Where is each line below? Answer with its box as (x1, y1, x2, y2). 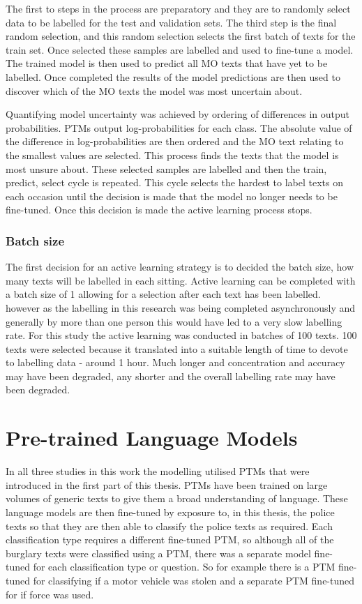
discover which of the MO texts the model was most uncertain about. (6, 83, 303, 98)
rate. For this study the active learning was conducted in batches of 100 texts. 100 (6, 328, 357, 342)
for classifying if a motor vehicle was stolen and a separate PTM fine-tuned (33, 573, 355, 587)
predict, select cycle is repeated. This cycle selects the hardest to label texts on (6, 175, 343, 190)
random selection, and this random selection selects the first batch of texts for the (6, 29, 356, 43)
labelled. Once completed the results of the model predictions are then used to (6, 69, 340, 84)
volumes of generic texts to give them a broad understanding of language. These (6, 491, 348, 506)
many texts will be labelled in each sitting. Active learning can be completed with (6, 273, 356, 287)
